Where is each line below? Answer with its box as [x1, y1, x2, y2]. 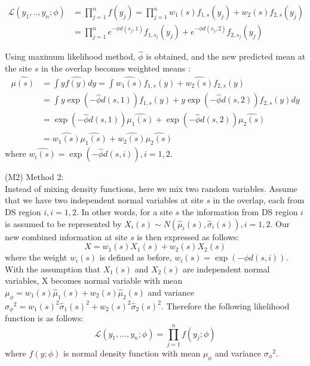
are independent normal [182, 262, 270, 275]
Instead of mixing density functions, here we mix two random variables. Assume [5, 182, 297, 194]
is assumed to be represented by [5, 217, 122, 229]
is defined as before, [99, 251, 172, 263]
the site [5, 61, 32, 74]
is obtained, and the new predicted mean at [146, 50, 306, 63]
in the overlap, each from [213, 194, 305, 206]
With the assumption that [5, 262, 101, 275]
